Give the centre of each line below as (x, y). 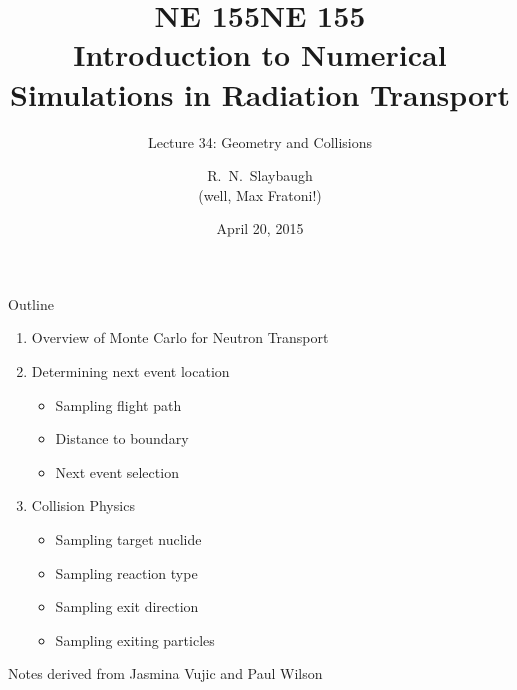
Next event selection (117, 471)
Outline (31, 303)
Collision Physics (83, 505)
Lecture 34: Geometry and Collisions (260, 141)
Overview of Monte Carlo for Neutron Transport (180, 337)
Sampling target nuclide (128, 539)
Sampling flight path (118, 404)
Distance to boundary (122, 438)
